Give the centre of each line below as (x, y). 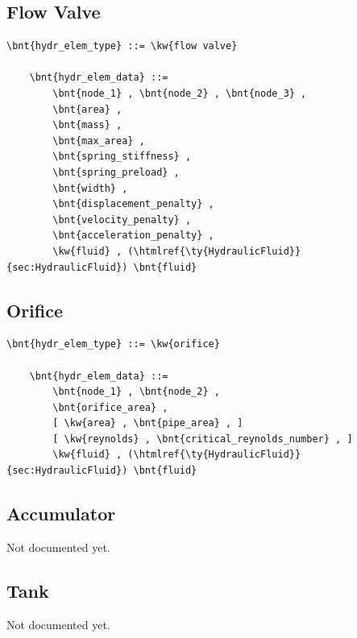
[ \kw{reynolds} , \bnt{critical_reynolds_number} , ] (203, 439)
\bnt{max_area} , (99, 141)
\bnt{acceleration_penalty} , (133, 236)
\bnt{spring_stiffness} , (122, 157)
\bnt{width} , (90, 188)
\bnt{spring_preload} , (116, 172)
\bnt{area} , (87, 109)
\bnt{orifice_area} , (110, 407)
